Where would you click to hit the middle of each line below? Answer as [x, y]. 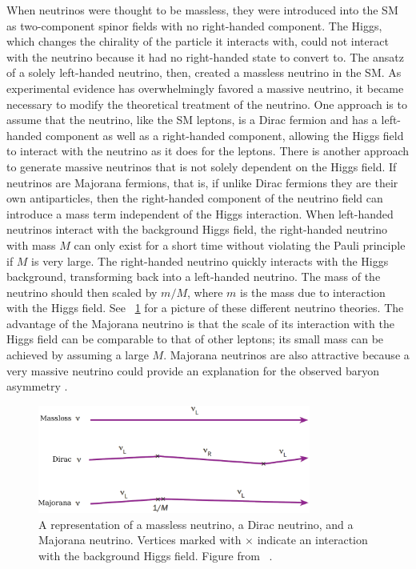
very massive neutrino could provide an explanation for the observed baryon [193, 370]
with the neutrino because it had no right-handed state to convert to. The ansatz [205, 56]
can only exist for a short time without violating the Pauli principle [240, 244]
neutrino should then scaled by [82, 292]
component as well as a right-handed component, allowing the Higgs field [225, 135]
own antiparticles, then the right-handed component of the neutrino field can [195, 198]
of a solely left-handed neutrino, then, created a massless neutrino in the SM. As [204, 72]
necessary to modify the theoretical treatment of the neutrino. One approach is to [207, 104]
